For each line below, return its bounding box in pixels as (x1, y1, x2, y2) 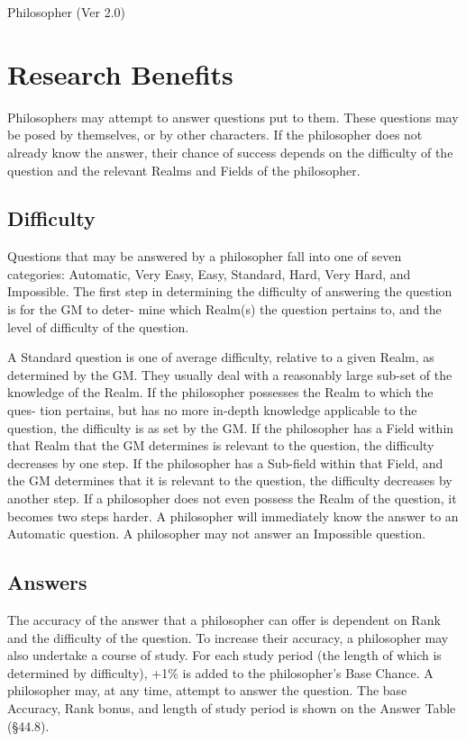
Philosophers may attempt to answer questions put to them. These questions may (7, 107, 459, 126)
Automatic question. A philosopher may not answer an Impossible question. (7, 524, 426, 543)
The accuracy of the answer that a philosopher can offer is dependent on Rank (7, 611, 441, 629)
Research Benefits (7, 55, 233, 92)
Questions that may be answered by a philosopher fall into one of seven (7, 247, 402, 266)
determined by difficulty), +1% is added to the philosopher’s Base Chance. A (7, 663, 434, 682)
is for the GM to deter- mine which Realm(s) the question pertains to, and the (7, 300, 442, 319)
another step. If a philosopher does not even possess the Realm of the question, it (7, 489, 457, 508)
